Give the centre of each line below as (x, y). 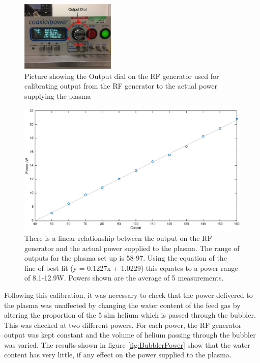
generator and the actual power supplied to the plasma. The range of (132, 248)
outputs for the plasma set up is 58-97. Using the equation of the (126, 258)
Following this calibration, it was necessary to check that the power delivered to (128, 295)
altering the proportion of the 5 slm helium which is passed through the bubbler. (130, 315)
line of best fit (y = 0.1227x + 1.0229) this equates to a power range (131, 268)
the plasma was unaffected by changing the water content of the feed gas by (122, 305)
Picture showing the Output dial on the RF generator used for (122, 76)
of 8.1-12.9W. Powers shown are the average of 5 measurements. (124, 278)
